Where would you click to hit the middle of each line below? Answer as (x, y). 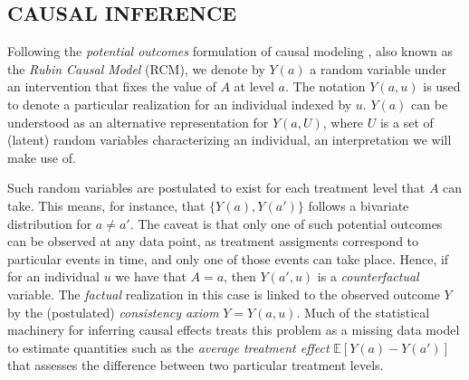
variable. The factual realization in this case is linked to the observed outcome (224, 294)
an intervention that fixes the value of (112, 86)
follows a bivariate (359, 205)
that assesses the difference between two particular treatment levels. (196, 365)
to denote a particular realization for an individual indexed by (180, 104)
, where (343, 122)
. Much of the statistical (363, 312)
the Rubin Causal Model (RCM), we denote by (136, 68)
